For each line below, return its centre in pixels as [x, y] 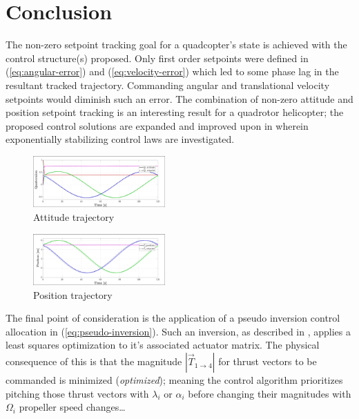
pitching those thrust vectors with [77, 393]
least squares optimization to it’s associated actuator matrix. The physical [163, 345]
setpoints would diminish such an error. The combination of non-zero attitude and [179, 98]
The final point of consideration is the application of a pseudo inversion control [173, 318]
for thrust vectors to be [268, 361]
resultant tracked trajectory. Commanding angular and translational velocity [168, 85]
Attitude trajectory [74, 216]
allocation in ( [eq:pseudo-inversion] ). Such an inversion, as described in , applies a [178, 331]
